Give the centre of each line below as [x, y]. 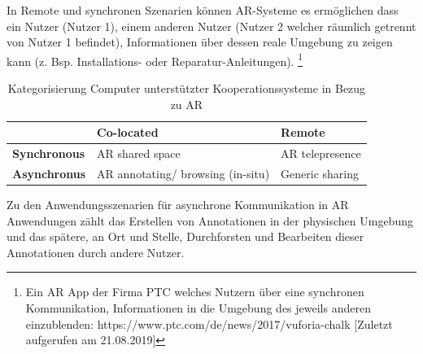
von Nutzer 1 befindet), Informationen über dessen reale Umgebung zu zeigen [200, 42]
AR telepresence [321, 153]
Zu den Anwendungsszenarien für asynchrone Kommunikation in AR [178, 204]
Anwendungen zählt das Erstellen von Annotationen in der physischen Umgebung [210, 220]
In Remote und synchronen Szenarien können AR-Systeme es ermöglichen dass [203, 10]
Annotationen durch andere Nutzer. [96, 252]
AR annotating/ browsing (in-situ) [183, 173]
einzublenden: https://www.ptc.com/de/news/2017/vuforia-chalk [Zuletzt [209, 323]
